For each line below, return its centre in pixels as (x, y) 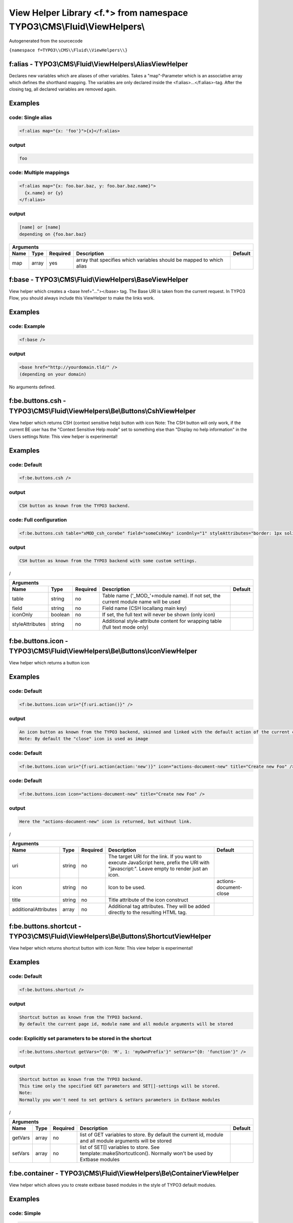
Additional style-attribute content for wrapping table (162, 621)
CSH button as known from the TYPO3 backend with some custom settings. (108, 561)
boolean (61, 615)
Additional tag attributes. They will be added (159, 906)
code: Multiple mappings (39, 173)
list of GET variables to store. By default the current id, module (152, 1135)
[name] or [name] (40, 227)
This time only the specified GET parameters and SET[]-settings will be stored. (120, 1086)
